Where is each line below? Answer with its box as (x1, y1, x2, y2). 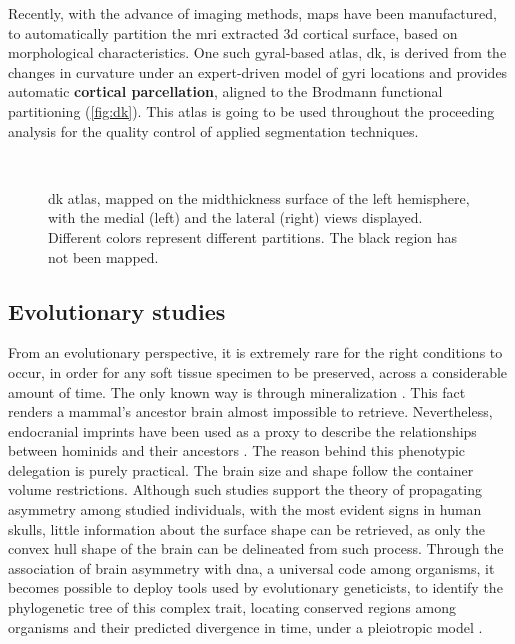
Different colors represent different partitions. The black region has (48, 226, 458, 247)
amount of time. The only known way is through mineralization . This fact (8, 381, 466, 402)
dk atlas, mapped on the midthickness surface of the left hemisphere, (48, 187, 470, 208)
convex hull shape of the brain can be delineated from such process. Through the (8, 538, 504, 559)
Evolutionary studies (8, 295, 226, 326)
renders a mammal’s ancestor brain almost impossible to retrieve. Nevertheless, (8, 401, 493, 422)
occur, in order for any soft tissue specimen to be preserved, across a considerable (8, 361, 508, 382)
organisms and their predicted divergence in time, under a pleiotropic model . (8, 616, 483, 637)
